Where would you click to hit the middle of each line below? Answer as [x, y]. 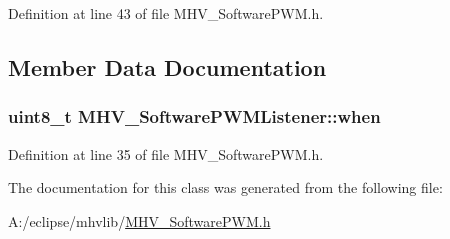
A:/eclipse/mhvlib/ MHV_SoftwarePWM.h [139, 220]
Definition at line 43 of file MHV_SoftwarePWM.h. [166, 13]
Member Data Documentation [167, 66]
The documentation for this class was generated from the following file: [225, 187]
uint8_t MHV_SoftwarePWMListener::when [194, 116]
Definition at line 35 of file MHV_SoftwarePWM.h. [166, 153]
